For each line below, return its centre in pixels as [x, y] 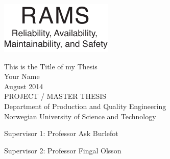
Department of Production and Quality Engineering [85, 106]
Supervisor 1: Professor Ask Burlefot [61, 133]
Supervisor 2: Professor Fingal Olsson [63, 150]
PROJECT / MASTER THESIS [55, 96]
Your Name [22, 76]
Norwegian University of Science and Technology [80, 116]
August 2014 [24, 86]
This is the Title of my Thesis [51, 66]
